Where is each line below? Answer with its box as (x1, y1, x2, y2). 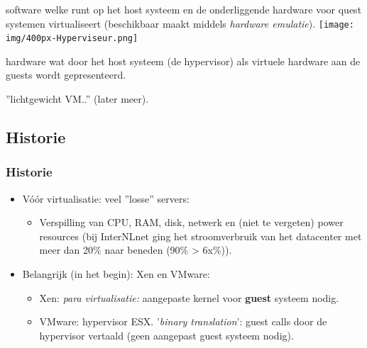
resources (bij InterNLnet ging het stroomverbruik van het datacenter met (39, 228, 362, 243)
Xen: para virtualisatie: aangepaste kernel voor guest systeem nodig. (39, 290, 339, 305)
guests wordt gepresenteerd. (6, 67, 126, 82)
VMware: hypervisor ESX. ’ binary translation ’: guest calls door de (39, 314, 327, 329)
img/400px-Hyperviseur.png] (6, 33, 138, 44)
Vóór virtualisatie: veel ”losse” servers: (22, 191, 190, 206)
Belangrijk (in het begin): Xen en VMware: (22, 266, 210, 281)
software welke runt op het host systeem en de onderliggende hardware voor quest (6, 1, 362, 16)
